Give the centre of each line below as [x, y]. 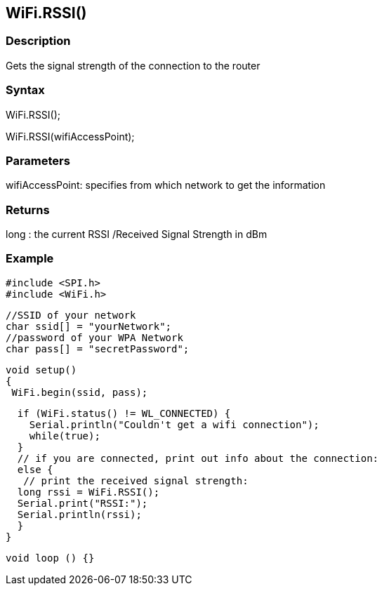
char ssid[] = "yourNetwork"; [89, 326]
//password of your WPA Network [94, 337]
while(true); [65, 436]
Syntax [25, 90]
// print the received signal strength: [136, 480]
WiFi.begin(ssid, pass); [80, 392]
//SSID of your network [71, 315]
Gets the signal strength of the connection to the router [133, 65]
